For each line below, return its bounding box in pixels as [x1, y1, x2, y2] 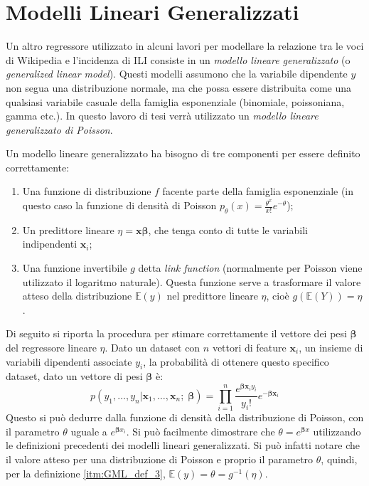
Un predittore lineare [22, 222, 114, 237]
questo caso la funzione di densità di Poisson [22, 198, 217, 213]
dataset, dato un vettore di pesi [6, 369, 143, 384]
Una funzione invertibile [22, 260, 127, 275]
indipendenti [22, 236, 77, 251]
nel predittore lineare [166, 288, 258, 303]
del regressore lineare [6, 340, 97, 355]
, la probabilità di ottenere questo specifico [143, 354, 329, 369]
